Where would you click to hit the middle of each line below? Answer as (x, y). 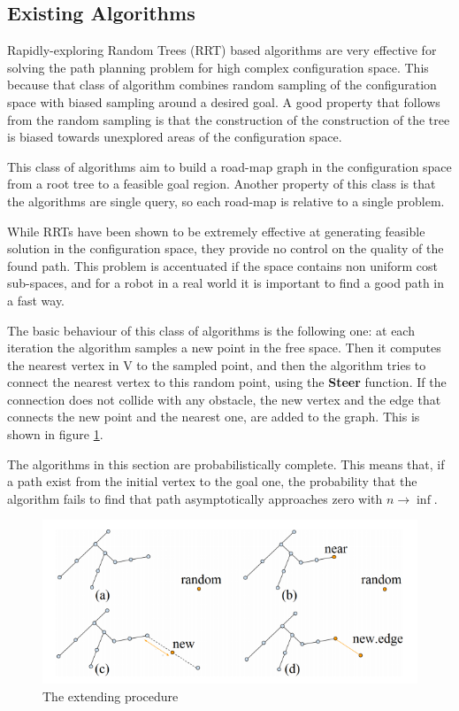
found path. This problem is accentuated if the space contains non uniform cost (222, 265)
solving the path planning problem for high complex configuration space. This (218, 67)
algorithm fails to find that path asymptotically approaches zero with (195, 498)
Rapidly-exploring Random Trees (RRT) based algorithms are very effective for (222, 50)
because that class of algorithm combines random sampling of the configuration (222, 85)
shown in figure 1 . (55, 434)
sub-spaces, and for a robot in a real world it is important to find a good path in (226, 283)
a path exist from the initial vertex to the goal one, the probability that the (212, 481)
